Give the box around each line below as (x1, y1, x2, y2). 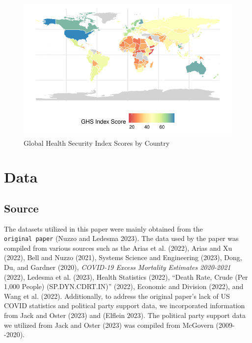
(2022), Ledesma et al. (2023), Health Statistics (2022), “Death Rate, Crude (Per (4, 271, 248, 282)
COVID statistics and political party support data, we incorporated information (4, 300, 245, 311)
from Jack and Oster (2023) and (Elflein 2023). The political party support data (4, 310, 246, 320)
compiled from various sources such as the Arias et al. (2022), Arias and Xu (4, 242, 232, 253)
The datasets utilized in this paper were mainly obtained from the (4, 223, 203, 234)
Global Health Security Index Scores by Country (24, 138, 170, 148)
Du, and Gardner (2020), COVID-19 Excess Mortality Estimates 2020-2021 (4, 262, 231, 272)
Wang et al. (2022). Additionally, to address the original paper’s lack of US (4, 290, 230, 301)
